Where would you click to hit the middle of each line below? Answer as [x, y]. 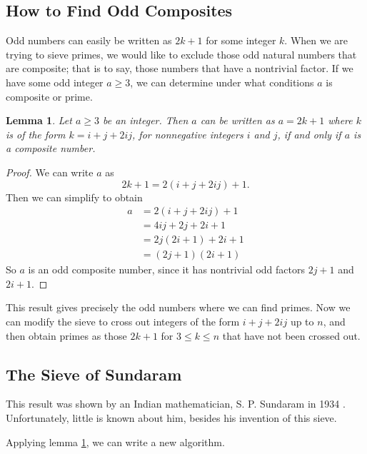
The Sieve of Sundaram [94, 374]
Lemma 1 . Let [39, 120]
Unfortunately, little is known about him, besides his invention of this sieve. [171, 418]
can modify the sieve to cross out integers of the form [123, 322]
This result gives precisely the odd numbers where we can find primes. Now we [178, 307]
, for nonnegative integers [188, 134]
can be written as [237, 120]
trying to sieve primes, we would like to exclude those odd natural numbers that [181, 54]
